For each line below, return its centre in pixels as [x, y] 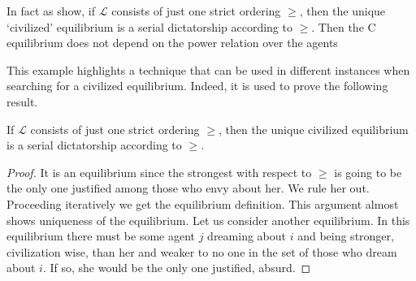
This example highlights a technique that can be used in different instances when [208, 69]
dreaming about [247, 236]
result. [22, 101]
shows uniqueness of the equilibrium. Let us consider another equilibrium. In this [208, 220]
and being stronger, [346, 236]
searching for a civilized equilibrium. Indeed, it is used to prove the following [197, 86]
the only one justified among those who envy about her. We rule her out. [188, 188]
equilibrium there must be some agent [101, 236]
